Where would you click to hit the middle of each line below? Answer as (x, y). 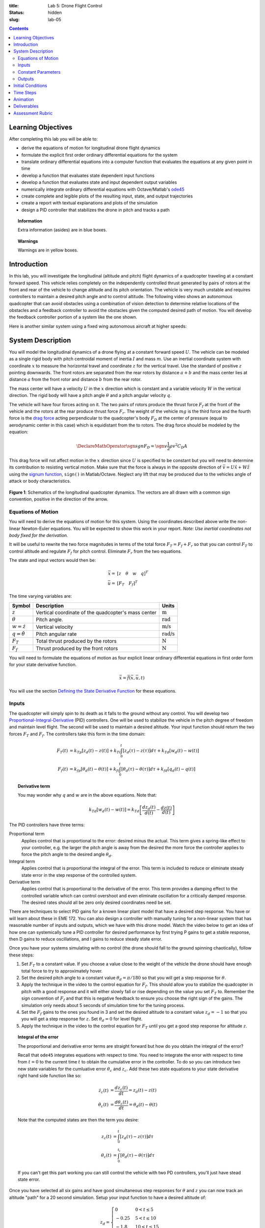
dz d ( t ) (149, 808)
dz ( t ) (166, 808)
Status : (17, 13)
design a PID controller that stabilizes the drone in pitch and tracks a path (95, 210)
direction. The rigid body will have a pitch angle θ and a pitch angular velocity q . (90, 395)
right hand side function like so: (50, 1076)
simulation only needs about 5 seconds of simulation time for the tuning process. (103, 1005)
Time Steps (25, 92)
